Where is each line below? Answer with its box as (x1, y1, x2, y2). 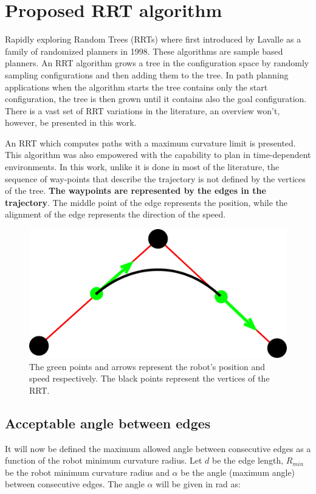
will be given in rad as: (156, 478, 241, 490)
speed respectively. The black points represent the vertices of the (29, 372, 270, 385)
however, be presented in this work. (5, 116, 137, 129)
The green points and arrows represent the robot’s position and (29, 360, 265, 372)
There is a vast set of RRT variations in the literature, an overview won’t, (5, 104, 280, 117)
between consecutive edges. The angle (5, 478, 145, 490)
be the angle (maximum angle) (180, 465, 295, 478)
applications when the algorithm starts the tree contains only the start (5, 80, 268, 93)
